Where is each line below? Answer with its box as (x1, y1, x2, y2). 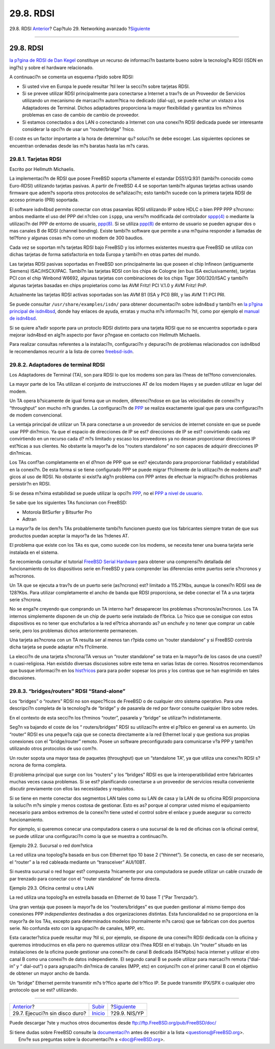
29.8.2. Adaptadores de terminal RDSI (9, 361, 105, 368)
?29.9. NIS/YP (110, 1010, 144, 1017)
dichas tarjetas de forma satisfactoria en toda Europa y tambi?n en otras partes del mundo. (9, 251, 201, 258)
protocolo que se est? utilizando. (9, 987, 78, 993)
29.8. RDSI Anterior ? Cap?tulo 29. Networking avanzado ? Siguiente (9, 26, 150, 32)
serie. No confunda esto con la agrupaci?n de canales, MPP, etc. (9, 925, 145, 931)
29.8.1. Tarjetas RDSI (9, 155, 62, 162)
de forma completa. (25, 762, 67, 768)
